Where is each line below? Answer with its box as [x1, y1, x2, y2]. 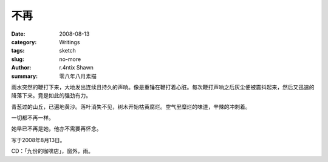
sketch [59, 47, 76, 54]
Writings [59, 38, 80, 45]
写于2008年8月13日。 [11, 136, 66, 143]
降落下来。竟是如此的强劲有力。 [11, 92, 91, 99]
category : [11, 38, 37, 45]
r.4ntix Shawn [59, 64, 94, 71]
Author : [11, 64, 32, 71]
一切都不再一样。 [11, 114, 54, 121]
